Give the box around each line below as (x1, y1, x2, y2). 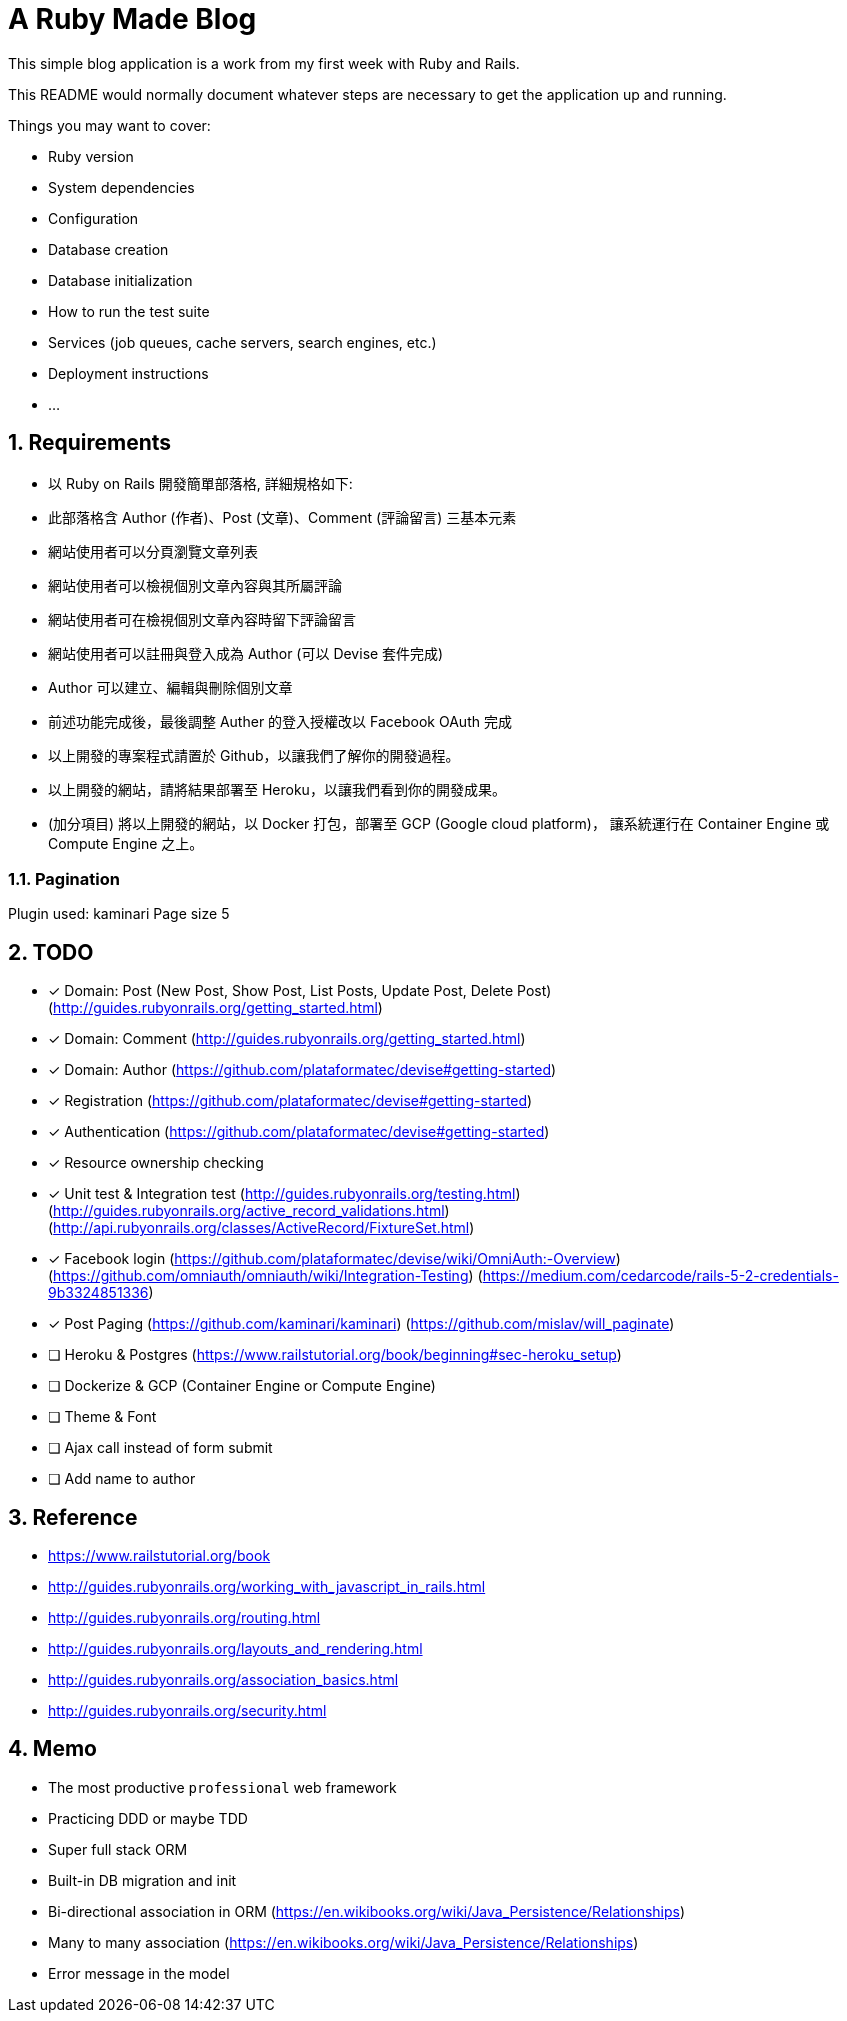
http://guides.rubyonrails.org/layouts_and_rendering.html (48, 1640, 423, 1658)
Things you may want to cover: (8, 116, 211, 134)
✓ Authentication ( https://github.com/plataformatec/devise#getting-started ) (48, 1123, 550, 1141)
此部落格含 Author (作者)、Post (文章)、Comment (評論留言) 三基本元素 (48, 508, 517, 526)
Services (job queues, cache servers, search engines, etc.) (48, 333, 437, 351)
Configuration (48, 209, 139, 227)
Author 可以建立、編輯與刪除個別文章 (48, 678, 293, 696)
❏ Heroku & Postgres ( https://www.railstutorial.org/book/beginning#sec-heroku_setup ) (48, 1346, 622, 1364)
